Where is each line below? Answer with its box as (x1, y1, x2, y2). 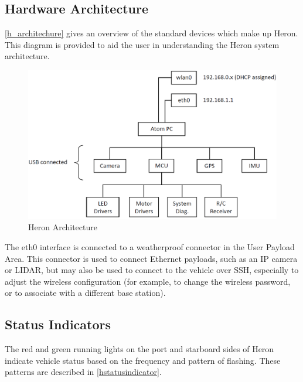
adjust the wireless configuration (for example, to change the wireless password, (5, 275, 291, 287)
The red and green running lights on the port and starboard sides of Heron (5, 343, 274, 355)
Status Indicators (5, 315, 111, 333)
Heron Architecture (28, 221, 97, 233)
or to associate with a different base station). (5, 286, 166, 299)
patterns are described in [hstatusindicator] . (5, 366, 162, 378)
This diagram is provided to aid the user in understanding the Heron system (5, 38, 280, 50)
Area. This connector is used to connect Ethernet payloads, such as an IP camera (5, 252, 298, 264)
